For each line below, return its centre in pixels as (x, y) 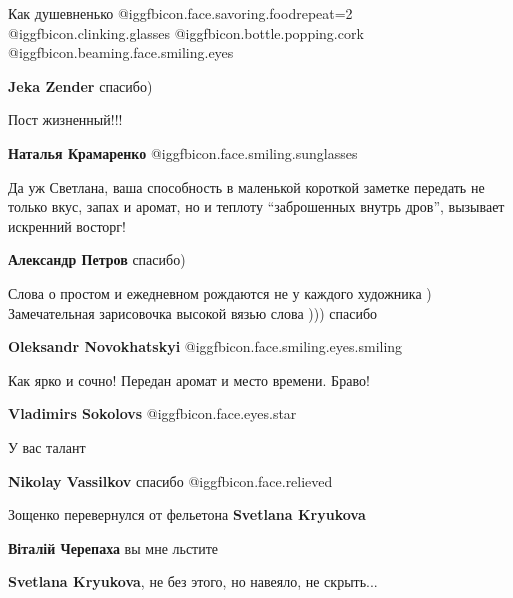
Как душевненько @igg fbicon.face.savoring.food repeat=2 (180, 13)
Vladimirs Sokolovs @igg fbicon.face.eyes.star (152, 413)
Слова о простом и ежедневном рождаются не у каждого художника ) (220, 292)
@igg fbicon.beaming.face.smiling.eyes (121, 52)
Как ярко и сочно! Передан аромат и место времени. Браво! (189, 379)
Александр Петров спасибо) (97, 259)
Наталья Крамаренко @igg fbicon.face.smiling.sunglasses (183, 152)
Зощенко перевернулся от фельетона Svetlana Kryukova (187, 514)
